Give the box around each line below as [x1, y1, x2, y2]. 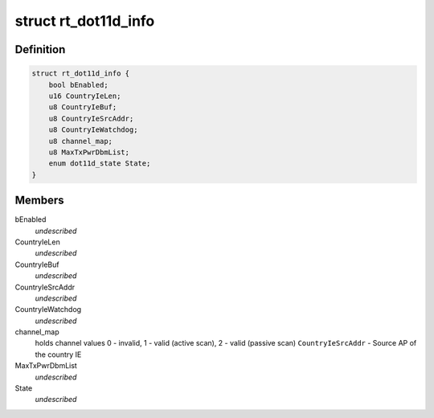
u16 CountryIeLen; [48, 91, 121, 100]
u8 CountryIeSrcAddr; [48, 113, 134, 123]
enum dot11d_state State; [48, 159, 151, 168]
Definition [14, 43, 66, 56]
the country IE [35, 350, 82, 359]
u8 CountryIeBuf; [48, 103, 117, 112]
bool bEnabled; [48, 80, 108, 89]
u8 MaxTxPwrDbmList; [48, 147, 130, 157]
